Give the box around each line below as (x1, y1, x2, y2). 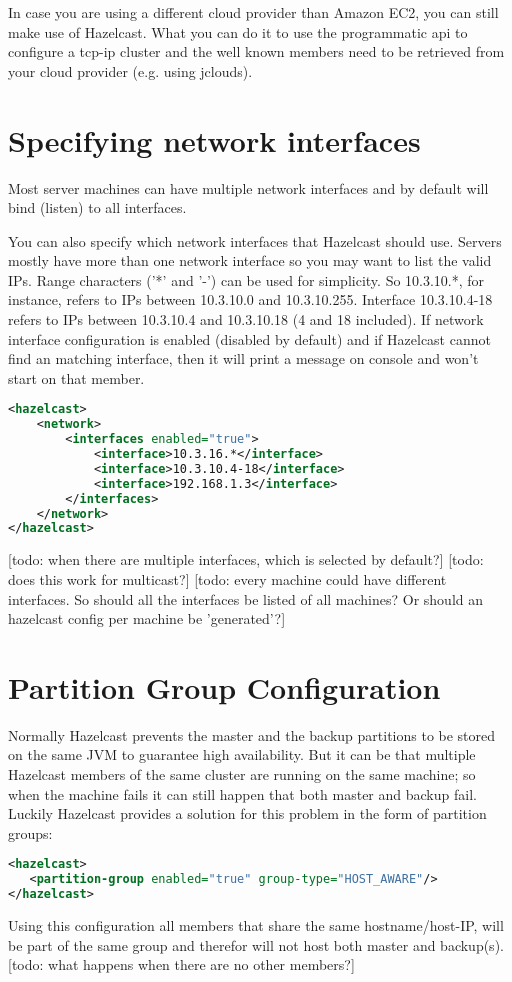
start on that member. (8, 367, 145, 388)
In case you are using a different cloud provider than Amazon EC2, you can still (8, 2, 499, 22)
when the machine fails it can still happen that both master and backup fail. (8, 783, 477, 804)
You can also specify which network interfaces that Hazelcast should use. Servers (8, 230, 502, 251)
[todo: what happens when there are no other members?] (8, 954, 355, 975)
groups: (8, 822, 53, 843)
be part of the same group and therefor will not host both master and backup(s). (8, 934, 504, 955)
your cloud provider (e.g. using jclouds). (8, 60, 253, 81)
